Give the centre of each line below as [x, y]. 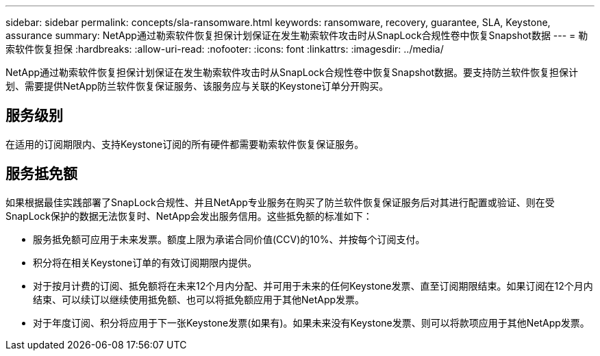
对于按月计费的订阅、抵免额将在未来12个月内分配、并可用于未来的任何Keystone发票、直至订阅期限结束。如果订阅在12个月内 [313, 285]
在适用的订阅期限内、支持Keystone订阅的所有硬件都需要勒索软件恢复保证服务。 [185, 144]
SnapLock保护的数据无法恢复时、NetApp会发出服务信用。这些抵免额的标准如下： [189, 216]
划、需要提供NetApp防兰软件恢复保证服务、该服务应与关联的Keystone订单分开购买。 [197, 86]
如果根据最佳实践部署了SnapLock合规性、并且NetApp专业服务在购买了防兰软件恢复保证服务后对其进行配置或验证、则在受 [280, 202]
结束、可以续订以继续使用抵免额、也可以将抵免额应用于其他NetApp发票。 [199, 299]
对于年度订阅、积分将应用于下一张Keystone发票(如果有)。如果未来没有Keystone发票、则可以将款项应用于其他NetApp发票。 [311, 322]
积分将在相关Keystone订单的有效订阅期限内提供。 [145, 262]
